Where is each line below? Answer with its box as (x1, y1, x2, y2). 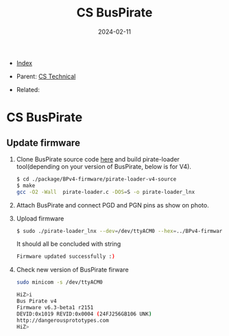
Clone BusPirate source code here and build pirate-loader (16, 155, 180, 163)
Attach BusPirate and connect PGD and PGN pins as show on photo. (16, 201, 210, 209)
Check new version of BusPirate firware (16, 266, 129, 274)
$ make (16, 182, 36, 189)
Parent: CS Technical (16, 72, 76, 80)
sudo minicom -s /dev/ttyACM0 (16, 279, 104, 286)
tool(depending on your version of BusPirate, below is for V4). (16, 162, 191, 170)
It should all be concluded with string (16, 240, 121, 248)
